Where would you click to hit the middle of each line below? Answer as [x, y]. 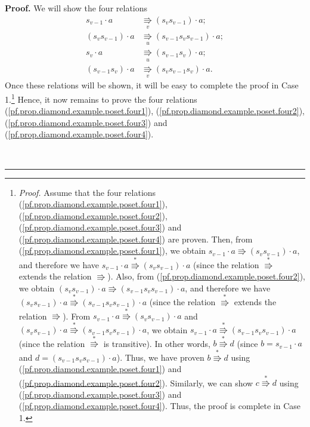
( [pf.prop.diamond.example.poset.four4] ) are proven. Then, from [136, 239]
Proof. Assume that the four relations [87, 192]
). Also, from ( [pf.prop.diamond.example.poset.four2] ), [206, 276]
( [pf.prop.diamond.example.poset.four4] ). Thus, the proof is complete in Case [160, 406]
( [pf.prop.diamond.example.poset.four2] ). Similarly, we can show [136, 383]
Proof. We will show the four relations [76, 8]
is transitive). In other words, [157, 343]
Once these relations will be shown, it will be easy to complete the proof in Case [152, 85]
